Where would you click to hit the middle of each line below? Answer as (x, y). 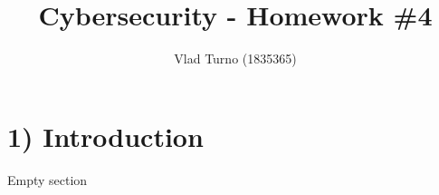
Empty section (48, 179)
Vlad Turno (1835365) (235, 58)
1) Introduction (105, 136)
